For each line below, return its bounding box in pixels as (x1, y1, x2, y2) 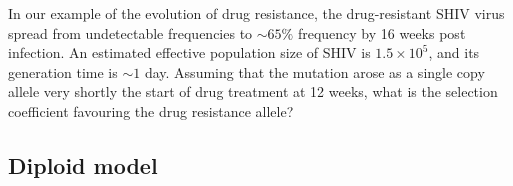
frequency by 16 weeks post (297, 22, 466, 43)
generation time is (8, 61, 118, 82)
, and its (428, 42, 480, 63)
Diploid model (8, 149, 158, 180)
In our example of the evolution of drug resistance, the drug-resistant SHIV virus (8, 3, 505, 23)
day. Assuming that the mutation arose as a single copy (144, 61, 485, 82)
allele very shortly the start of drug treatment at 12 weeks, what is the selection (8, 81, 498, 102)
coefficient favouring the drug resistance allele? (8, 100, 294, 121)
